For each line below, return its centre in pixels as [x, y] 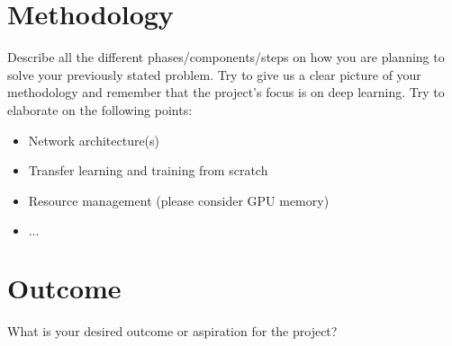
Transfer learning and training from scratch [148, 170]
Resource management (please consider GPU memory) [179, 200]
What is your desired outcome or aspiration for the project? [172, 331]
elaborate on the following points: [100, 109]
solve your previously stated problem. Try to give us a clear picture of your [214, 74]
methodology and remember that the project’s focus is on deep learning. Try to [226, 92]
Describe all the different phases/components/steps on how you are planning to [226, 57]
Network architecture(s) [94, 140]
